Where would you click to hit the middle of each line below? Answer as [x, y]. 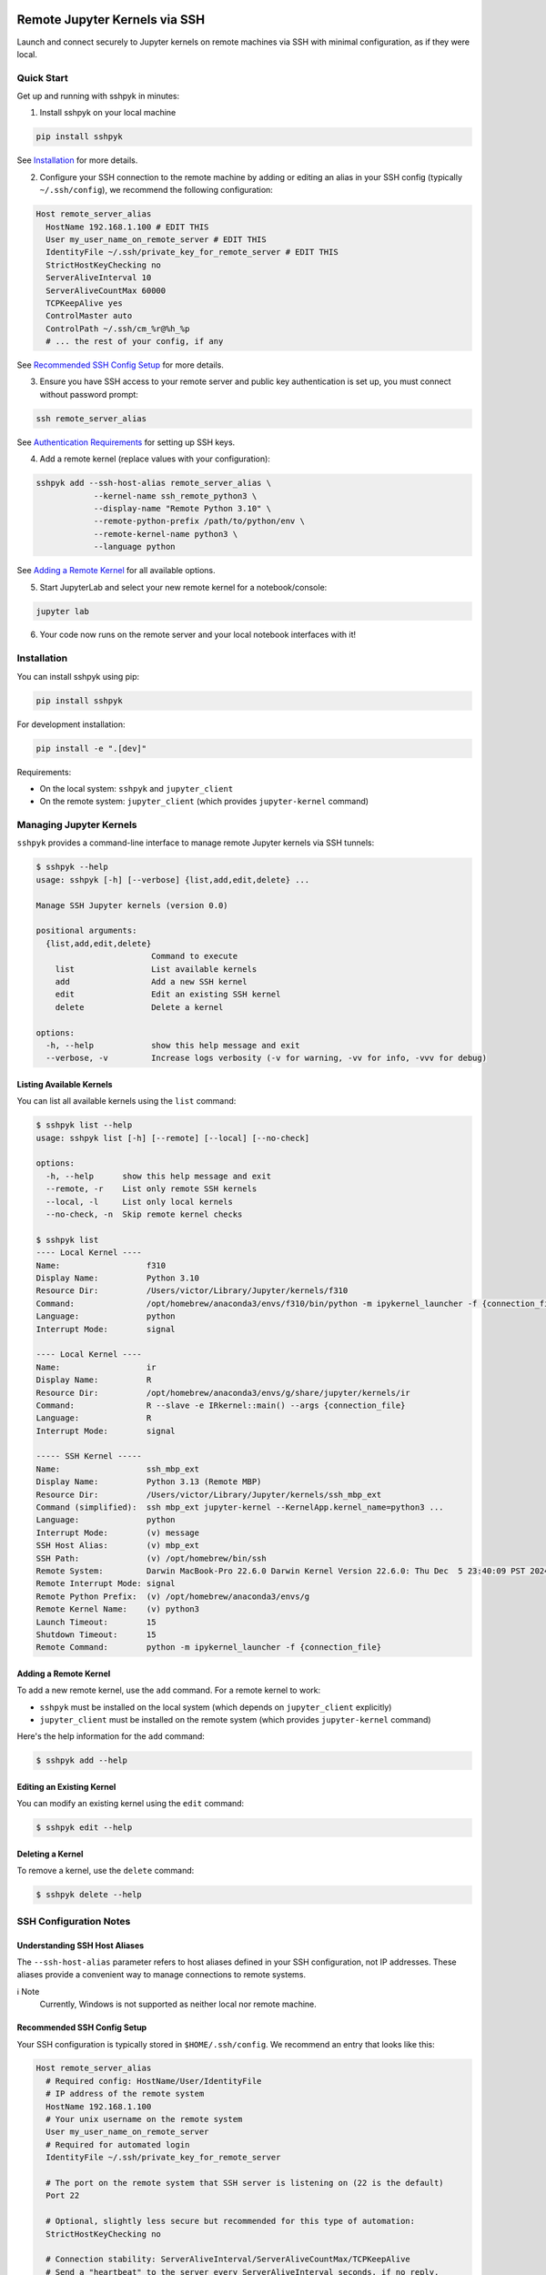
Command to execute [194, 956]
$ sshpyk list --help [84, 1125]
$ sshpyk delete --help [89, 1895]
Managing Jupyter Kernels [77, 825]
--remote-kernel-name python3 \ [166, 534]
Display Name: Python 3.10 [118, 1278]
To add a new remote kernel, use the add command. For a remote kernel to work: [169, 1690]
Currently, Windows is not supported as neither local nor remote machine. [178, 2004]
